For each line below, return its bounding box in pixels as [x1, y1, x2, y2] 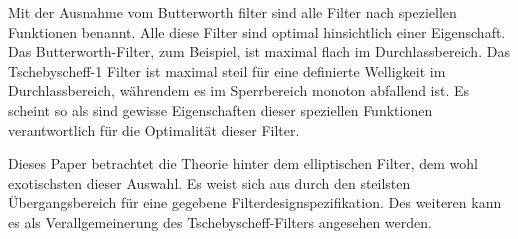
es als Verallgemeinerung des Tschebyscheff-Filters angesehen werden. [8, 211, 432, 232]
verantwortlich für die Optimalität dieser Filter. [8, 119, 300, 140]
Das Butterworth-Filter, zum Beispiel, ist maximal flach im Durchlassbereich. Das [8, 41, 510, 62]
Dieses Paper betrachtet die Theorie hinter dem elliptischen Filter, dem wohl [8, 153, 478, 174]
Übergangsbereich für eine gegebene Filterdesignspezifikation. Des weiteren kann [8, 192, 502, 213]
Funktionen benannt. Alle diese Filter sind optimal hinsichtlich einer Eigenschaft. [8, 21, 506, 42]
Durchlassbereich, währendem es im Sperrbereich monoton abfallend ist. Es [8, 80, 470, 101]
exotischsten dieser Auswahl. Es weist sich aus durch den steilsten [8, 172, 411, 193]
